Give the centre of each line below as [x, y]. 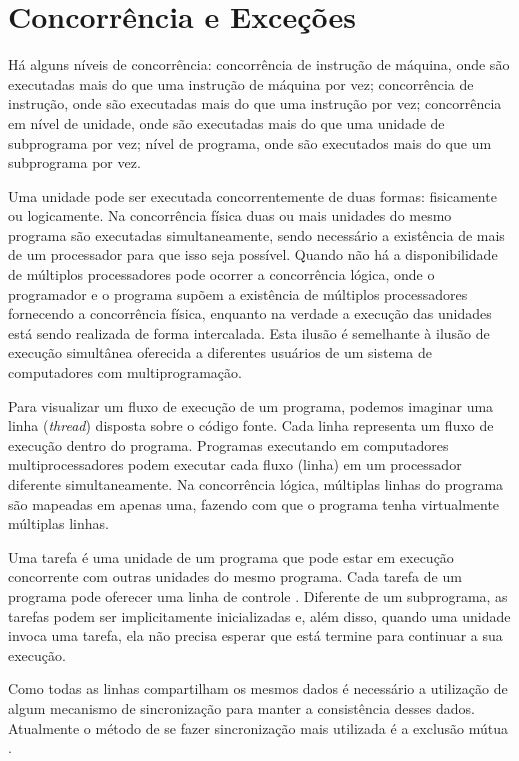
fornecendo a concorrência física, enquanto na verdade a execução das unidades [250, 313]
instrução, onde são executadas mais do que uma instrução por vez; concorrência [255, 103]
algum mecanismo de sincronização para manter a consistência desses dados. [241, 707]
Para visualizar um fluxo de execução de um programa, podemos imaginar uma [251, 405]
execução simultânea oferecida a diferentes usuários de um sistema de [220, 352]
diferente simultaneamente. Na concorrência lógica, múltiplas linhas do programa [256, 484]
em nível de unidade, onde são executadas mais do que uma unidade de [226, 122]
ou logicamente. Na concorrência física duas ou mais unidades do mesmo [230, 215]
